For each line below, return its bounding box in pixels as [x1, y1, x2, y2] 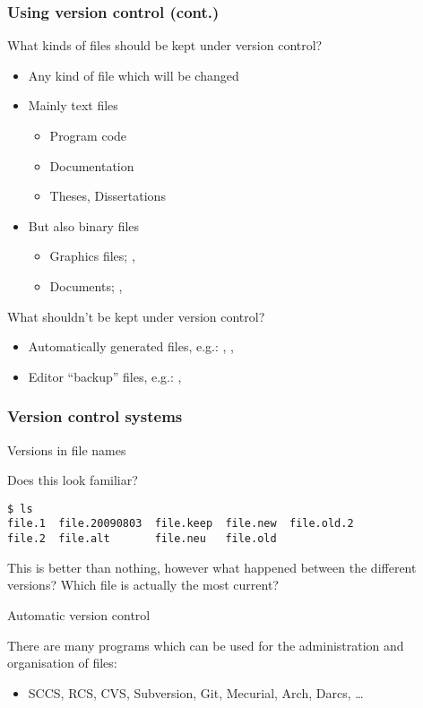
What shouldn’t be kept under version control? [7, 307, 265, 325]
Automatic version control [7, 605, 151, 624]
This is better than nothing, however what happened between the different [7, 557, 417, 576]
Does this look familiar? [7, 471, 138, 489]
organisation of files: [7, 653, 117, 672]
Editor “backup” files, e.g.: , [28, 367, 182, 385]
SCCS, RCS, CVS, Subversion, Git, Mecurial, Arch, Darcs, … [28, 683, 364, 702]
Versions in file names [7, 440, 126, 459]
